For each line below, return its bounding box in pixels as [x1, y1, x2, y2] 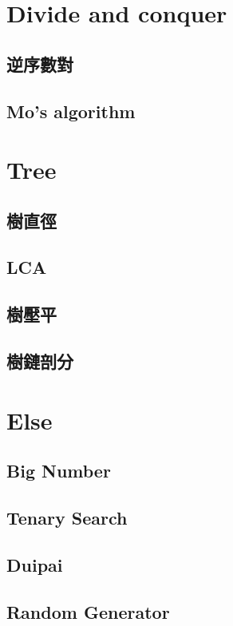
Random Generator [6, 599, 170, 624]
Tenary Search [6, 505, 128, 529]
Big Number [6, 458, 111, 483]
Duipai [6, 552, 63, 576]
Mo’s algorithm [6, 98, 136, 123]
